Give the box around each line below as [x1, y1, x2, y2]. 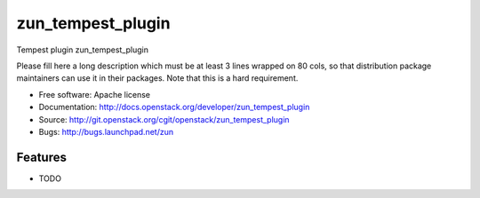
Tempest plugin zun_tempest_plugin [16, 44, 149, 55]
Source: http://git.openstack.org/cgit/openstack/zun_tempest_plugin [38, 114, 290, 124]
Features [16, 149, 67, 164]
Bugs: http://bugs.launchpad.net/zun [38, 126, 173, 137]
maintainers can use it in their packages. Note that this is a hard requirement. [16, 73, 299, 83]
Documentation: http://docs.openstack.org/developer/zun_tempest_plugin [38, 102, 310, 113]
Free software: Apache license [38, 89, 151, 99]
